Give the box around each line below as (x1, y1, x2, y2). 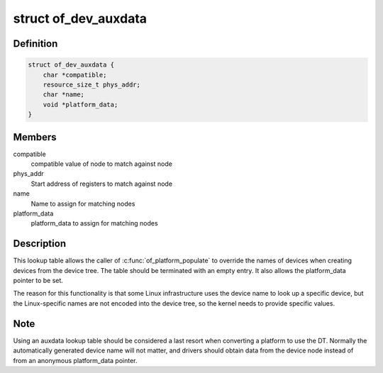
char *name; (43, 91, 85, 99)
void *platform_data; (43, 100, 118, 108)
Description (13, 238, 67, 250)
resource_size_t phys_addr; (43, 80, 141, 89)
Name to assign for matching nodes (30, 199, 135, 208)
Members (13, 131, 57, 143)
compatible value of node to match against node (30, 160, 173, 168)
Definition (13, 38, 58, 50)
